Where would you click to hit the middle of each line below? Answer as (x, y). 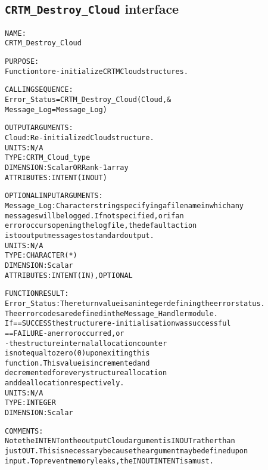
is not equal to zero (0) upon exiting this (77, 353)
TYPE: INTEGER (30, 403)
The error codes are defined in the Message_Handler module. (112, 313)
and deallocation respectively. (65, 383)
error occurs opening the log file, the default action (101, 226)
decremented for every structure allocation (86, 373)
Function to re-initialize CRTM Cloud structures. (96, 71)
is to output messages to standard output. (80, 235)
